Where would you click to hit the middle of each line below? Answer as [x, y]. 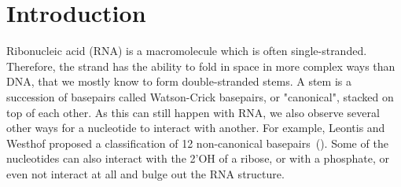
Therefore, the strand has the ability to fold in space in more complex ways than [201, 66]
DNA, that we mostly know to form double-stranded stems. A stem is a [179, 81]
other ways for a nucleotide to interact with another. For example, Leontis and [196, 128]
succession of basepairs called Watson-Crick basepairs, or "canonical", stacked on [200, 96]
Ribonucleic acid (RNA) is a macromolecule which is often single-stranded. [187, 51]
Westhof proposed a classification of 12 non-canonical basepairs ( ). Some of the [197, 143]
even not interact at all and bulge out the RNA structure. [145, 173]
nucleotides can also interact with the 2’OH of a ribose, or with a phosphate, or [198, 158]
